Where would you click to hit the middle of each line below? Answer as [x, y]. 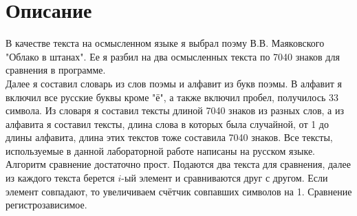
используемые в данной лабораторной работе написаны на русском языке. [160, 150]
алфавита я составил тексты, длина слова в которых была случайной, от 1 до [167, 123]
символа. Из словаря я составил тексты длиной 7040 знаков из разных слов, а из [175, 110]
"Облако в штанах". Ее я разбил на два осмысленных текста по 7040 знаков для [173, 56]
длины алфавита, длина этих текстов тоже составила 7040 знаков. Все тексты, [169, 137]
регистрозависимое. [46, 205]
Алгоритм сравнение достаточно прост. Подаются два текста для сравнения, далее [178, 164]
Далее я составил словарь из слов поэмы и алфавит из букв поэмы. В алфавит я [174, 83]
